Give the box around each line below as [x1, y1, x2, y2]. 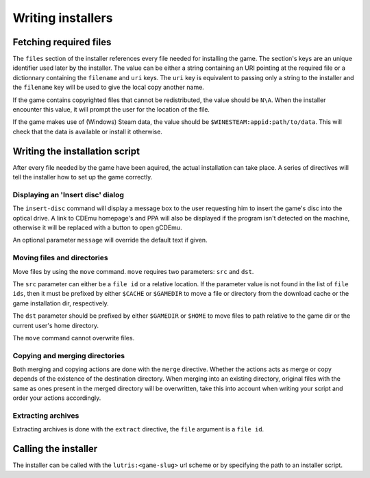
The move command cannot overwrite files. [12, 334, 135, 342]
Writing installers [12, 10, 113, 25]
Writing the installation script [12, 145, 140, 157]
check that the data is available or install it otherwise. [12, 127, 162, 136]
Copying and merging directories [12, 351, 125, 360]
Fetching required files [12, 36, 112, 48]
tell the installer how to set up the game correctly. [12, 173, 153, 181]
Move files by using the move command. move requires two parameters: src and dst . [12, 267, 254, 275]
